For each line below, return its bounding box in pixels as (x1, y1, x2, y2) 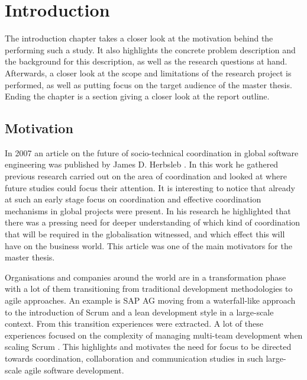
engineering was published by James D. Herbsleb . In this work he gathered (5, 158, 279, 170)
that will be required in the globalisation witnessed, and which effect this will (5, 228, 285, 240)
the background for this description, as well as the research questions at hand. (5, 55, 287, 67)
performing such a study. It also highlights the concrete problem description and (5, 43, 296, 56)
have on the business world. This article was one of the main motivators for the (5, 239, 292, 252)
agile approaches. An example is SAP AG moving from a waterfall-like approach (5, 294, 296, 307)
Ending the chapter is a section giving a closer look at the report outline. (5, 90, 270, 102)
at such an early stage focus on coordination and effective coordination (5, 193, 261, 205)
